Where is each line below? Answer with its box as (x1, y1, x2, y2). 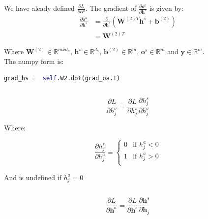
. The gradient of (85, 3, 137, 13)
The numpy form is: (4, 56, 64, 66)
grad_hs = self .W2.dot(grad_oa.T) (4, 74, 120, 82)
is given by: (149, 3, 184, 13)
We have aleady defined (4, 3, 75, 13)
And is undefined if (4, 172, 61, 182)
